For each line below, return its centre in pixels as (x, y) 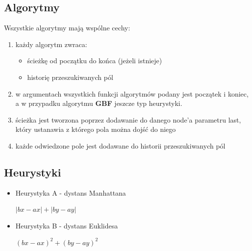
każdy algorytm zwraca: (51, 44)
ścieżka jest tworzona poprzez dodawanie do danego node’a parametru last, (128, 119)
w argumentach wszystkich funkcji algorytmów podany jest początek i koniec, (132, 93)
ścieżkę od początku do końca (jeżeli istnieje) (95, 61)
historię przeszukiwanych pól (70, 77)
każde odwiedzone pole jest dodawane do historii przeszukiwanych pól (120, 145)
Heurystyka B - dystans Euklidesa (67, 225)
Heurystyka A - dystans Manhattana (71, 192)
